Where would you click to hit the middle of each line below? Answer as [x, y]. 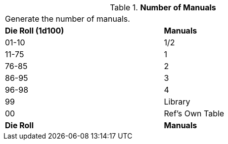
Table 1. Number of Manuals [163, 7]
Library [177, 102]
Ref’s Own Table [194, 113]
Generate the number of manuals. [68, 19]
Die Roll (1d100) [35, 31]
